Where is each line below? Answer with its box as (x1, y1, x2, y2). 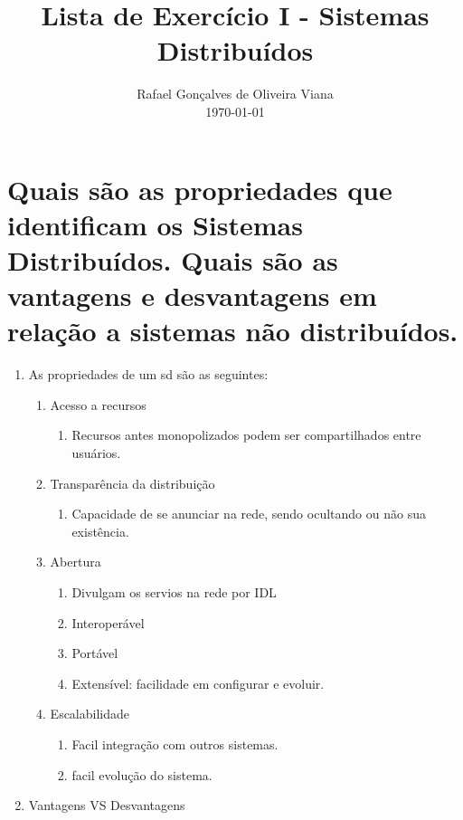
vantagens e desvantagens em (7, 277, 377, 314)
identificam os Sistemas (7, 205, 303, 243)
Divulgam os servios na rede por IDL (71, 582, 277, 601)
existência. (71, 521, 129, 540)
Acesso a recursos (50, 395, 146, 414)
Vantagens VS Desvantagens (28, 796, 185, 815)
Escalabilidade (50, 704, 129, 723)
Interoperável (71, 613, 145, 632)
